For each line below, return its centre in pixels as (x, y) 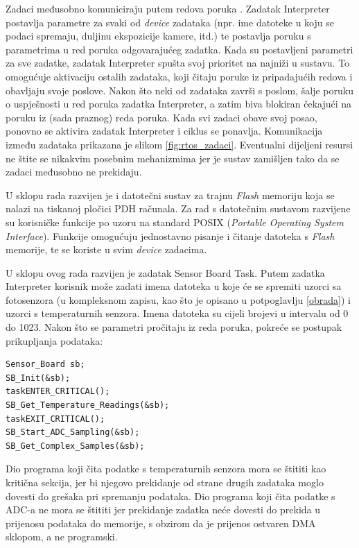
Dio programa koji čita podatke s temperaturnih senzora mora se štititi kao (166, 469)
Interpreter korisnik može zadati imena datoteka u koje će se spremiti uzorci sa (174, 286)
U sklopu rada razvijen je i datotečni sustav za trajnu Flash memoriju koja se (170, 195)
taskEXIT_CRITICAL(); (55, 419)
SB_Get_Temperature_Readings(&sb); (88, 405)
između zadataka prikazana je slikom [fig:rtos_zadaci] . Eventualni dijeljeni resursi (179, 144)
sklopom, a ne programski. (62, 537)
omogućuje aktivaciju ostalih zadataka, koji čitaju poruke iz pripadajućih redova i (179, 76)
